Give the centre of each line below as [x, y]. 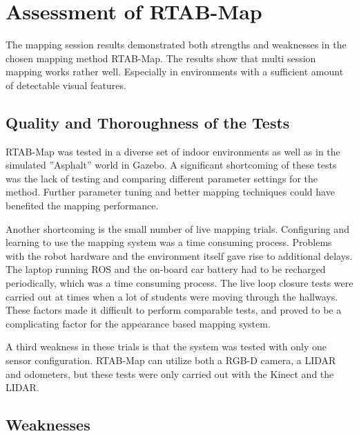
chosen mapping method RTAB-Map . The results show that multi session [161, 58]
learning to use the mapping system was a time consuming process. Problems [169, 242]
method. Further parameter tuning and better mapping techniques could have [170, 192]
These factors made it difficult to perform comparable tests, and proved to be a [174, 310]
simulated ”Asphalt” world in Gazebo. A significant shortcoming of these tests [171, 165]
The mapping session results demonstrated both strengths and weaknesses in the [176, 45]
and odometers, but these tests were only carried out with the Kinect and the [170, 373]
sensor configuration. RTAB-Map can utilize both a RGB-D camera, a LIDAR [171, 360]
